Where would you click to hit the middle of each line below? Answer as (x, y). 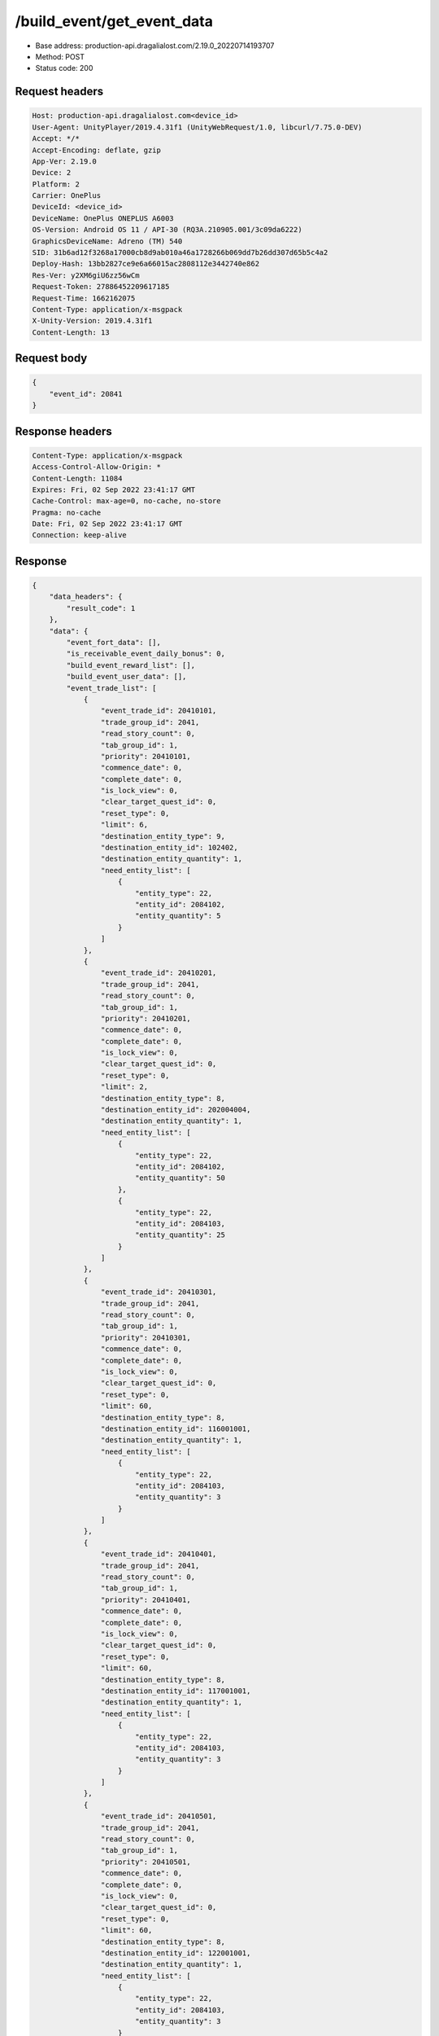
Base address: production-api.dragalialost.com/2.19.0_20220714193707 (155, 46)
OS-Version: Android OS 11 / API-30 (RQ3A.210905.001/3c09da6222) (167, 230)
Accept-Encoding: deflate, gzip (97, 150)
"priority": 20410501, (146, 1862)
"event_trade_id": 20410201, (159, 973)
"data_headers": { (86, 597)
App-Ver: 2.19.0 (65, 161)
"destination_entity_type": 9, (163, 836)
